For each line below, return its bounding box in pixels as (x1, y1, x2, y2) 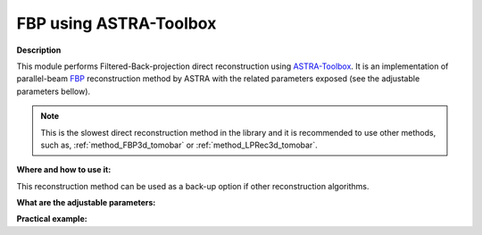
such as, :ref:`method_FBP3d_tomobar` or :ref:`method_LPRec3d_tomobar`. (40, 139, 318, 150)
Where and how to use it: (16, 164, 112, 175)
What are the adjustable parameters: (16, 197, 156, 208)
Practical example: (16, 214, 88, 224)
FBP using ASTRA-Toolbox (16, 13, 217, 33)
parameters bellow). (16, 86, 91, 97)
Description (16, 45, 62, 55)
